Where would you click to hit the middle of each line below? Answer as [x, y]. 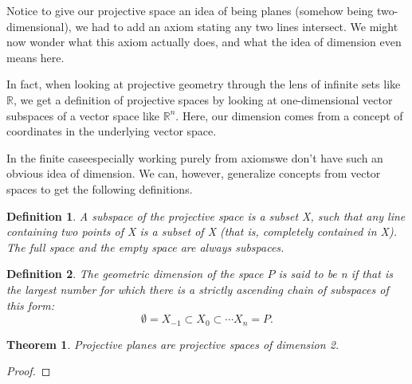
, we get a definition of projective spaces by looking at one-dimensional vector [203, 99]
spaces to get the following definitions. [100, 188]
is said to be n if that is [335, 274]
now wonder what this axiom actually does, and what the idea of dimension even [204, 42]
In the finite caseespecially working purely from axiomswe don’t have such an [195, 157]
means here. [35, 57]
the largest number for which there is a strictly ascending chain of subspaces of [198, 289]
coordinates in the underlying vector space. [112, 131]
